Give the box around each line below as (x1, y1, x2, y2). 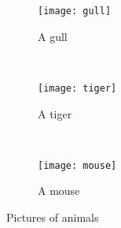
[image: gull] (38, 6, 112, 17)
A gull (38, 28, 68, 44)
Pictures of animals (6, 208, 99, 225)
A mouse (38, 182, 80, 199)
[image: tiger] (38, 82, 117, 94)
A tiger (38, 105, 72, 121)
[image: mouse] (38, 159, 117, 171)
